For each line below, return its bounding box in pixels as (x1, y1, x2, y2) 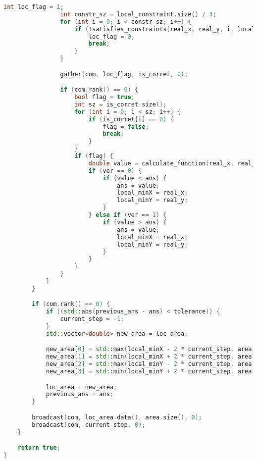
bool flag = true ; (74, 94, 135, 101)
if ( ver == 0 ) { (88, 167, 142, 174)
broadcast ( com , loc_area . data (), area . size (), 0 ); (32, 413, 203, 421)
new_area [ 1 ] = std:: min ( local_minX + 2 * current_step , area (46, 353, 252, 360)
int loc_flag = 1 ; (3, 3, 64, 10)
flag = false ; (103, 123, 149, 130)
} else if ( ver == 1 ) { (88, 211, 167, 219)
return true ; (17, 444, 60, 452)
